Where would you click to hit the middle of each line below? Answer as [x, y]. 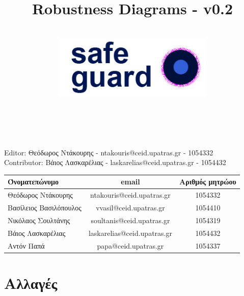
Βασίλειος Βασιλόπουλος [45, 208]
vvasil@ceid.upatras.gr [130, 208]
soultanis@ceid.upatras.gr [130, 220]
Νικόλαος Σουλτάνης [39, 220]
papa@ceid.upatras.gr [130, 245]
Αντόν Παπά [26, 245]
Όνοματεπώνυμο [33, 182]
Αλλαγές [31, 282]
